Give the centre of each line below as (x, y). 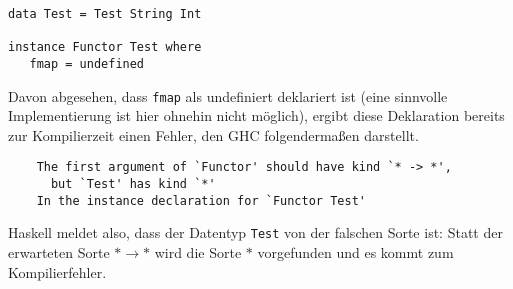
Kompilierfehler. (57, 271)
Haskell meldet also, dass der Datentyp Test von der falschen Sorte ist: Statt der (255, 232)
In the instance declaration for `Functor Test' (201, 200)
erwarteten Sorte (59, 252)
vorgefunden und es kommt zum (355, 252)
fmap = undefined (87, 63)
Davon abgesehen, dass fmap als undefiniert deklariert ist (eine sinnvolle (228, 95)
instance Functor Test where (105, 47)
